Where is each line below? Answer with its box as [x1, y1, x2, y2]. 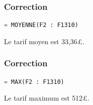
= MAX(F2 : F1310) [4, 78, 64, 85]
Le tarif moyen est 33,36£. [4, 36, 85, 46]
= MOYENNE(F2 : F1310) [4, 22, 79, 29]
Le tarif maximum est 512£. [4, 93, 90, 103]
